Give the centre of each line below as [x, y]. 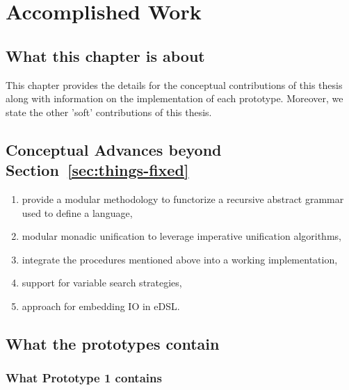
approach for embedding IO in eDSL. [101, 306]
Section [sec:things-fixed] [97, 170]
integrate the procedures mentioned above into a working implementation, [180, 259]
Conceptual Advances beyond [114, 149]
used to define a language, [77, 212]
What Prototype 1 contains [84, 378]
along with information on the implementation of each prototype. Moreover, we [174, 98]
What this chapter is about [105, 55]
